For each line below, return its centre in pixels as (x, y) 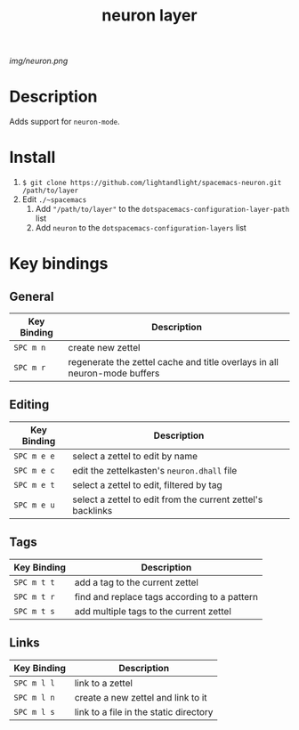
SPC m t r (34, 596)
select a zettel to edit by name (135, 456)
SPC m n (30, 348)
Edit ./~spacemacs (54, 199)
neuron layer (149, 16)
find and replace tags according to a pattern (166, 596)
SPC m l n (34, 697)
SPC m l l (34, 683)
